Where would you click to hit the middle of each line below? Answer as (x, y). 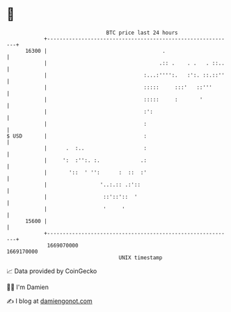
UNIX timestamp (141, 257)
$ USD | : (77, 136)
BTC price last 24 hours (142, 33)
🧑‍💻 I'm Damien (28, 287)
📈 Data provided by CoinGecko (52, 271)
